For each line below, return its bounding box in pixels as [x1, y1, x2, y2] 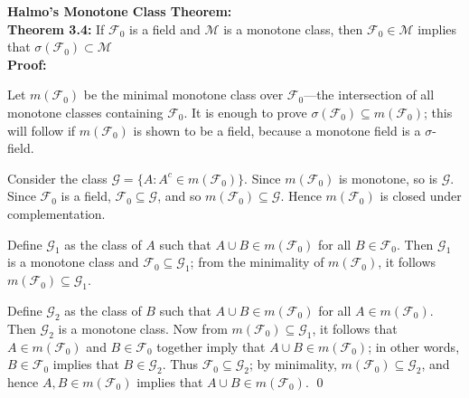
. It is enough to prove [183, 102, 307, 121]
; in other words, [368, 336, 460, 355]
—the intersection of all [304, 85, 435, 104]
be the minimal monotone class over [83, 85, 284, 104]
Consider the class [7, 168, 108, 187]
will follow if [7, 120, 76, 139]
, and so [157, 186, 202, 205]
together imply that [156, 336, 266, 355]
